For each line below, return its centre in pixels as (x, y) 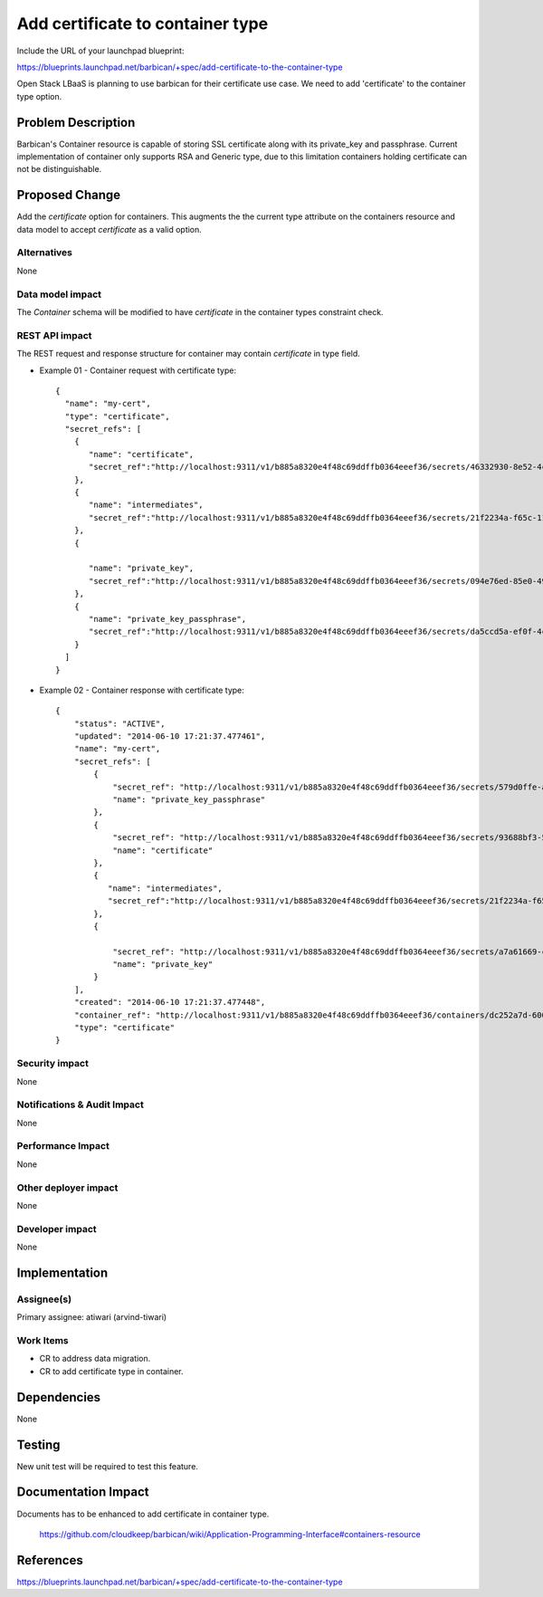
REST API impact (54, 335)
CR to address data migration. (95, 1359)
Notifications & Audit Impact (80, 1105)
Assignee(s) (44, 1299)
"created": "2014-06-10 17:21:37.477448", (170, 1002)
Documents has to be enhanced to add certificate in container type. (143, 1514)
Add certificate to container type (143, 24)
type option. (39, 96)
